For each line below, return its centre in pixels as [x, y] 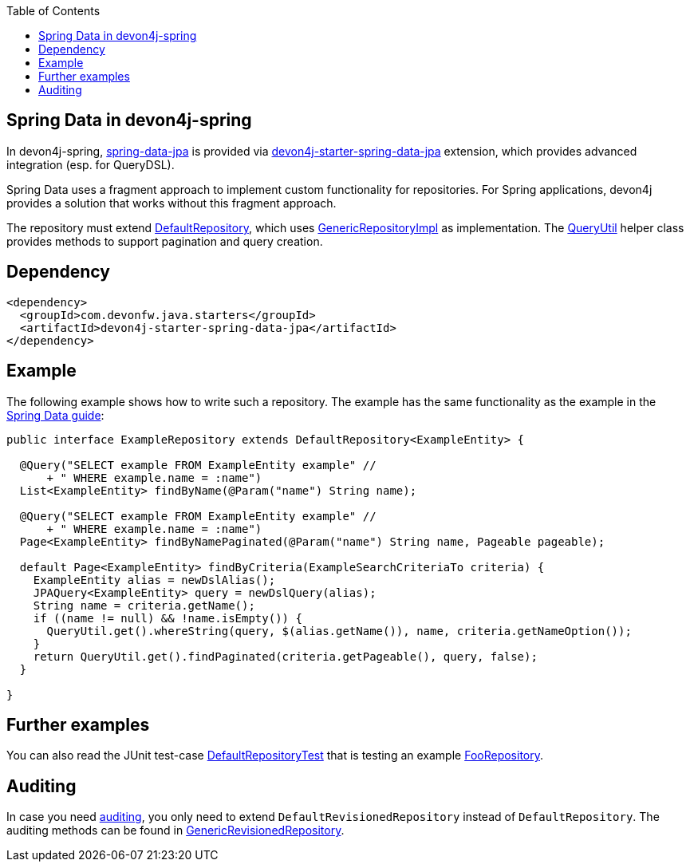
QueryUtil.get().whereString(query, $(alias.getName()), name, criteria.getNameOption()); [339, 631]
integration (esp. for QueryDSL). [91, 164]
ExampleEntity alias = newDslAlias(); [154, 580]
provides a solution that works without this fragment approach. [172, 203]
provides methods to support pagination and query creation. [165, 241]
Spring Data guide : [55, 415]
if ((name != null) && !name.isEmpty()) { [168, 618]
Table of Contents [53, 11]
